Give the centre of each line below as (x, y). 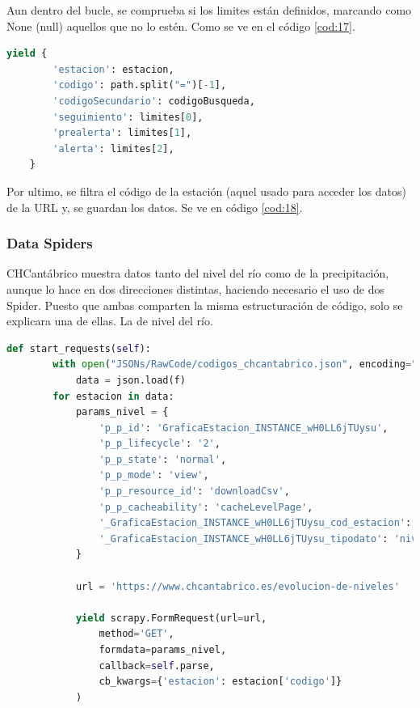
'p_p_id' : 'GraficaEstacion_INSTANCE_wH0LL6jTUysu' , (244, 428)
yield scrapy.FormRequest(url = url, (171, 618)
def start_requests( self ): (79, 348)
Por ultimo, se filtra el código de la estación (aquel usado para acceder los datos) (206, 191)
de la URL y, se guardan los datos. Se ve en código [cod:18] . (155, 207)
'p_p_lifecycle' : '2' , (160, 444)
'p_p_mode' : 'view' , (154, 475)
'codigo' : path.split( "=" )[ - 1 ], (140, 85)
